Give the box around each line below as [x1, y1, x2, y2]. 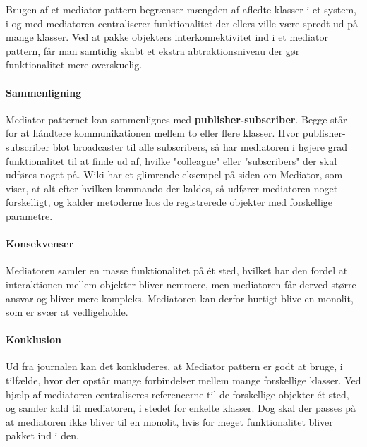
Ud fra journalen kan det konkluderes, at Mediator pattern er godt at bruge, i [6, 359, 343, 374]
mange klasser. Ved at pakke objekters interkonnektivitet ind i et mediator [6, 30, 328, 44]
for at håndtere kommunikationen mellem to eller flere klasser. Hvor [6, 125, 300, 140]
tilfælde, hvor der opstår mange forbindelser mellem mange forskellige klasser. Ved [6, 373, 361, 388]
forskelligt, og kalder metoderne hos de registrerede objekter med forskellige [6, 195, 332, 209]
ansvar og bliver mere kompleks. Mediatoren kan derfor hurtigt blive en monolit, [6, 290, 354, 305]
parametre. [6, 208, 53, 223]
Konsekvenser [6, 236, 74, 251]
